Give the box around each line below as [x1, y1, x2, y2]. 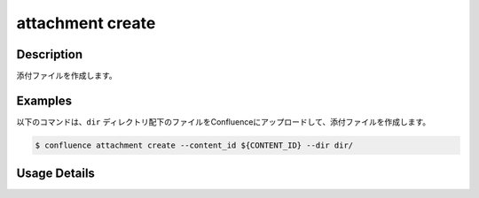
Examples [16, 93, 73, 108]
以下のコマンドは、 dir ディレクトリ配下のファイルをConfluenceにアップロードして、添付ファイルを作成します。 [16, 116, 431, 127]
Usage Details [16, 166, 95, 181]
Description [16, 47, 83, 62]
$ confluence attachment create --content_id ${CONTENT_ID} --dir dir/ [35, 140, 354, 150]
